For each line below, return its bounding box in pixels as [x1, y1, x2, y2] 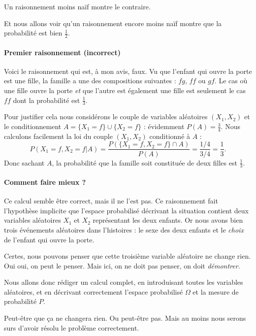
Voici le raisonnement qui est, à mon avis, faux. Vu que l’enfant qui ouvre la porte [4, 66, 252, 76]
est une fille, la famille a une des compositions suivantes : [4, 75, 176, 86]
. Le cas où [214, 75, 248, 86]
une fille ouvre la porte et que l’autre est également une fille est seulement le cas [4, 85, 246, 95]
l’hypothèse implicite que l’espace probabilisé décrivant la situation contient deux [4, 205, 249, 215]
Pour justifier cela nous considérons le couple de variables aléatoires [4, 111, 208, 122]
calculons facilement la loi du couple [4, 131, 113, 141]
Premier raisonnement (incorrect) [4, 47, 121, 57]
